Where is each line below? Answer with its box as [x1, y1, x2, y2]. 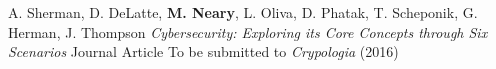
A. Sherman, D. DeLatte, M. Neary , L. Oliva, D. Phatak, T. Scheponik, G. [8, 2, 478, 22]
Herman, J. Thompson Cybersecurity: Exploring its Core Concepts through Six [8, 21, 488, 42]
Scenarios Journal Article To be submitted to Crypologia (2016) [8, 41, 399, 62]
